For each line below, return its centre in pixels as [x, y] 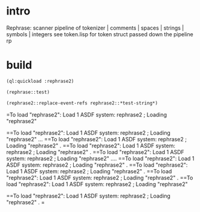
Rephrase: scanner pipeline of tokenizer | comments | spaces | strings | [95, 28]
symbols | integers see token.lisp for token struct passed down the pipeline [100, 34]
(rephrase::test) [28, 92]
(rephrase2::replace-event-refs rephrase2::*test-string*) [82, 103]
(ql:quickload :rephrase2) [40, 81]
